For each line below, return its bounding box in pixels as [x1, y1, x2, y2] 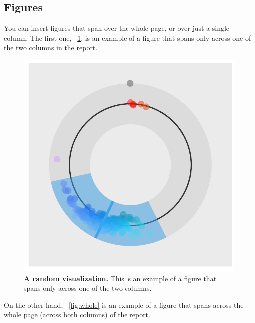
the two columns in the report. [4, 42, 98, 53]
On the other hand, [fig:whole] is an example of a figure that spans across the [4, 299, 244, 310]
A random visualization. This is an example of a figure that [24, 273, 217, 283]
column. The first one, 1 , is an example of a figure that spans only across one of [4, 32, 251, 43]
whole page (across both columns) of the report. [4, 309, 150, 320]
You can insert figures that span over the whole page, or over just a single [4, 23, 230, 33]
